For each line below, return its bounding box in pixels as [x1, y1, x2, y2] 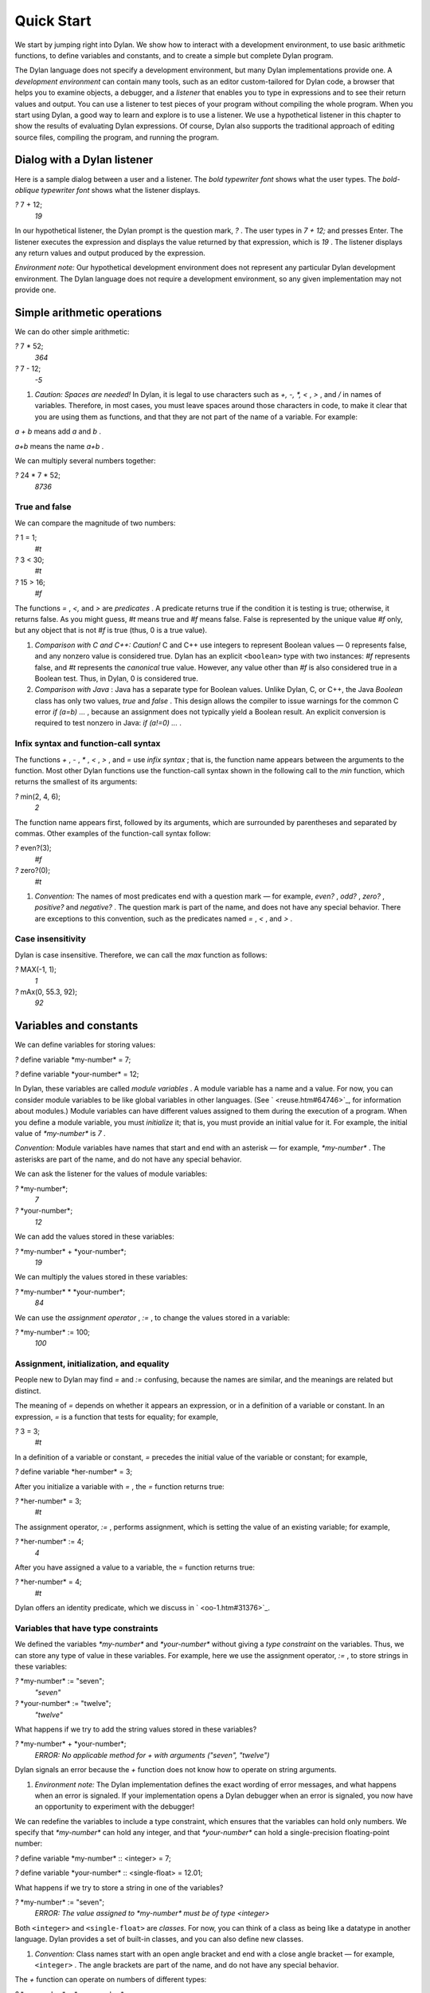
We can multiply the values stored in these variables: [14, 1272, 189, 1282]
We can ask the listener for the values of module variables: [14, 1169, 208, 1179]
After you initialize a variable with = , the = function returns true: [14, 1481, 225, 1491]
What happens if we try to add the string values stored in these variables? [14, 1724, 257, 1734]
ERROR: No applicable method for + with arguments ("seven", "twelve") [34, 1750, 270, 1759]
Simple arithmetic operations [14, 305, 162, 319]
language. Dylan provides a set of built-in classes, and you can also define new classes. [14, 1934, 304, 1944]
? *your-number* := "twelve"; [14, 1699, 111, 1708]
